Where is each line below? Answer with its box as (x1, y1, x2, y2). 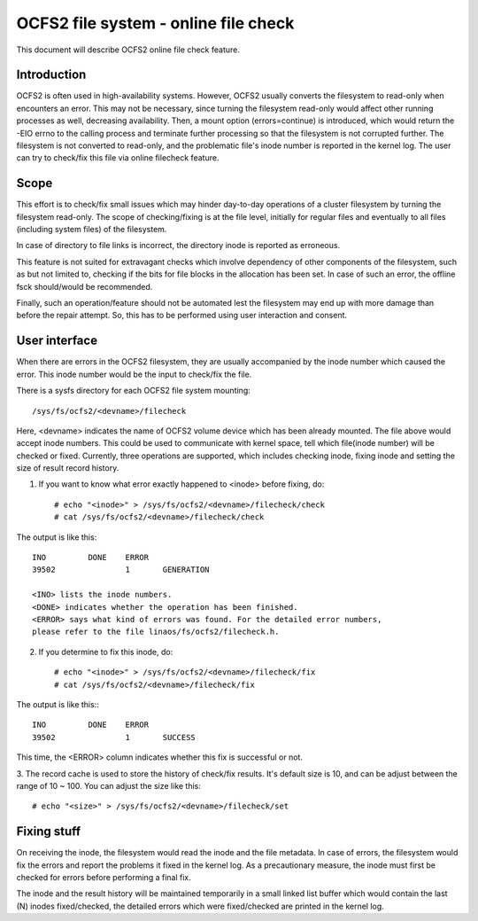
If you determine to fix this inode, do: (38, 646, 173, 657)
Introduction (16, 67, 87, 82)
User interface (16, 333, 97, 348)
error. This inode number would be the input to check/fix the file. (16, 369, 252, 379)
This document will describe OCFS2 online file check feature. (16, 44, 241, 55)
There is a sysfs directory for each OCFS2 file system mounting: (16, 386, 251, 396)
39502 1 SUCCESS (32, 732, 197, 742)
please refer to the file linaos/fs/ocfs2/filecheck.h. (32, 627, 280, 637)
